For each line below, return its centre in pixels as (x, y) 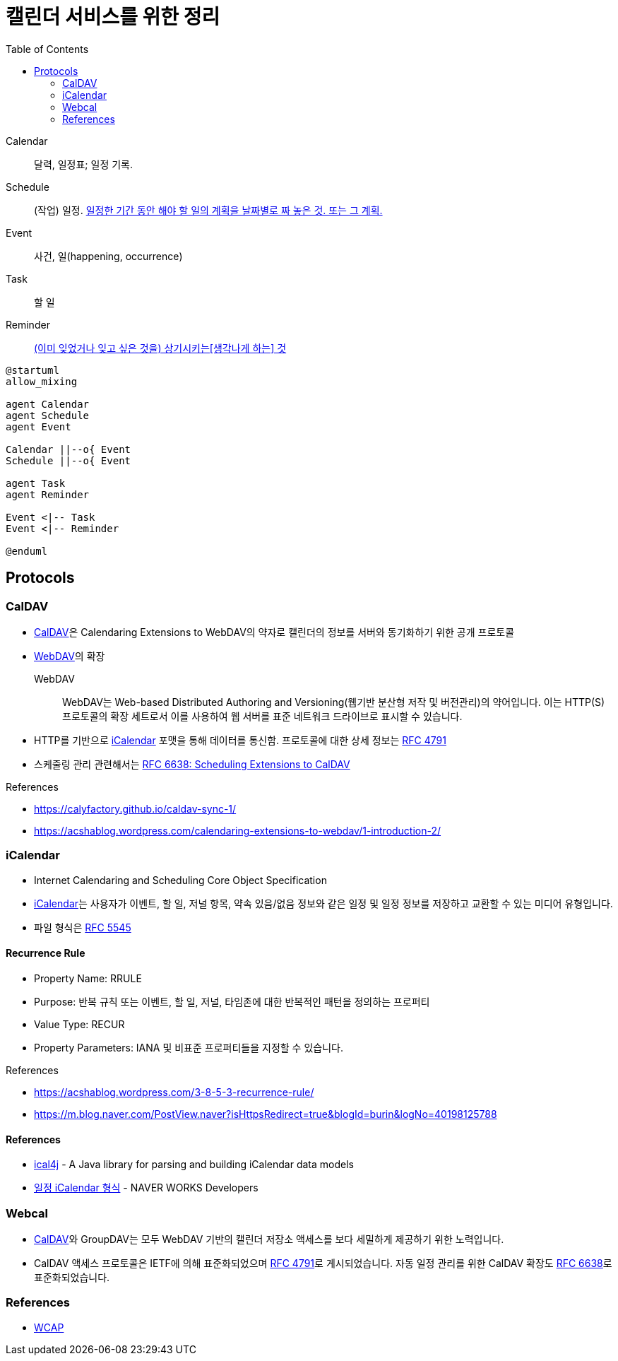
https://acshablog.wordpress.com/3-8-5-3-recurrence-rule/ (174, 1092)
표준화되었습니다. (72, 1277)
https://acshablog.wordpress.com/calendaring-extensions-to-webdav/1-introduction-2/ (238, 830)
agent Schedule (48, 415)
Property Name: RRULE (88, 978)
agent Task (36, 483)
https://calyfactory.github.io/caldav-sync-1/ (135, 808)
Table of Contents (47, 49)
